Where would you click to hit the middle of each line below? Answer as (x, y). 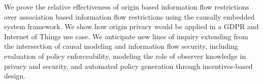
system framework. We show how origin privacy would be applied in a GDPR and (131, 26)
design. (15, 76)
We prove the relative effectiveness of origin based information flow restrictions (127, 7)
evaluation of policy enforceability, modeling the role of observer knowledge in (125, 56)
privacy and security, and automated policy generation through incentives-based (128, 66)
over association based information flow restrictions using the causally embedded (129, 16)
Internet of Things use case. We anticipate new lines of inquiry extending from (126, 36)
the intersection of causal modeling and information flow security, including (121, 46)
